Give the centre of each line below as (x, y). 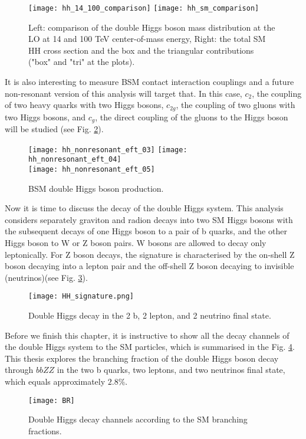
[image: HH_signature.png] (81, 297)
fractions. (45, 430)
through (19, 370)
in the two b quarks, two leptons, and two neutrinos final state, (171, 370)
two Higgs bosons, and (45, 117)
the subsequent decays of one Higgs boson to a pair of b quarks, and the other (146, 231)
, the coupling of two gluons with (236, 105)
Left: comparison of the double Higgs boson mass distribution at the (152, 27)
